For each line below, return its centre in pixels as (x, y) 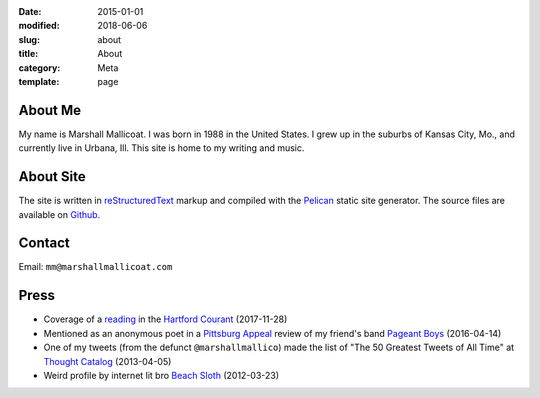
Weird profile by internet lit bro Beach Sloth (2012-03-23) (161, 375)
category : (39, 67)
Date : (30, 11)
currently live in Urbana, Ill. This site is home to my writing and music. (161, 148)
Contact (44, 243)
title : (28, 54)
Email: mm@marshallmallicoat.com (95, 267)
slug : (29, 39)
